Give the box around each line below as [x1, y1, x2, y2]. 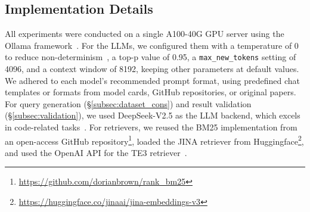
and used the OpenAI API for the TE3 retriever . [5, 146, 187, 158]
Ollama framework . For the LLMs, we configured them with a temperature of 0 [5, 39, 299, 51]
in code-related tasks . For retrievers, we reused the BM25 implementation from [5, 121, 297, 133]
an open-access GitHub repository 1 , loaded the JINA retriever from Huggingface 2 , [5, 133, 304, 147]
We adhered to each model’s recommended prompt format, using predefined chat [5, 74, 300, 86]
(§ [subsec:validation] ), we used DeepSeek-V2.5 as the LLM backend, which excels [5, 109, 300, 121]
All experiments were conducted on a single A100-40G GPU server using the [5, 27, 284, 40]
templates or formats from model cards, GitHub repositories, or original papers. [5, 86, 296, 98]
